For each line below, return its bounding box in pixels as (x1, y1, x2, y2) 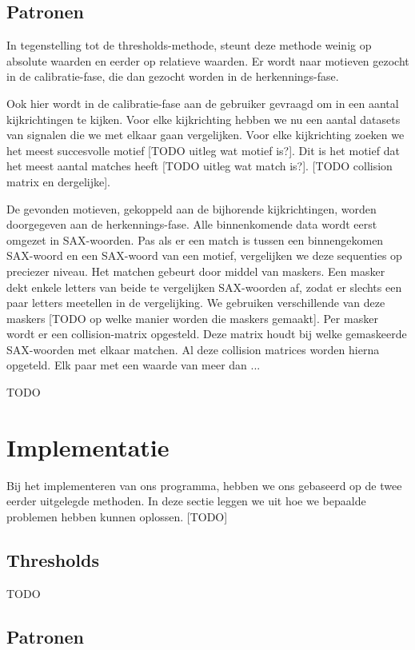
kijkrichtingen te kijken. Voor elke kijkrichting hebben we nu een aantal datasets (6, 110, 401, 127)
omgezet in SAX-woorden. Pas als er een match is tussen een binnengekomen (6, 231, 384, 248)
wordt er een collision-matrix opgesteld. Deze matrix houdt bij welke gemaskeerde (6, 325, 407, 342)
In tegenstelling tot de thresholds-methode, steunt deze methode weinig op (6, 37, 372, 54)
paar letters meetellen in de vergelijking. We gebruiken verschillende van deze (6, 294, 385, 311)
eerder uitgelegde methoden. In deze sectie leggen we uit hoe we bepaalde (6, 492, 366, 509)
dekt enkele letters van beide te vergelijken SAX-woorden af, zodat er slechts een (6, 278, 402, 295)
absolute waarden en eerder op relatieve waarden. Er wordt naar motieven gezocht (6, 52, 409, 69)
